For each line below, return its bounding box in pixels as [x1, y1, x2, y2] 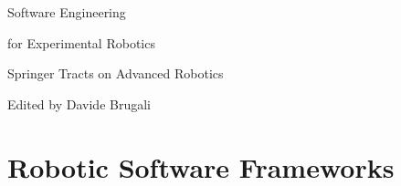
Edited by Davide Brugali [7, 94, 151, 113]
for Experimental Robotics [7, 33, 155, 52]
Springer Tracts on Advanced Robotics [7, 64, 224, 83]
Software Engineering [7, 3, 126, 21]
